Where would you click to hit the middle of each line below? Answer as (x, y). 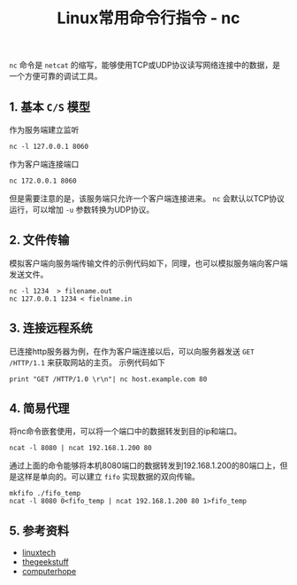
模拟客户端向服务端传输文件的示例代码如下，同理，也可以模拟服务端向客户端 (148, 263)
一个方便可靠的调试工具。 (56, 76)
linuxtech (38, 553)
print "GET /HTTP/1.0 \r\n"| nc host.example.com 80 (108, 379)
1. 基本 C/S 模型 (50, 107)
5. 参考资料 (39, 530)
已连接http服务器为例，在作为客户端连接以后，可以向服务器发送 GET (132, 351)
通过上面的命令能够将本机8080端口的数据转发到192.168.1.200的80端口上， (145, 465)
